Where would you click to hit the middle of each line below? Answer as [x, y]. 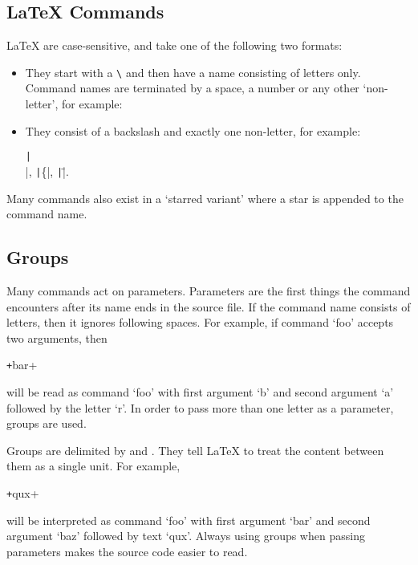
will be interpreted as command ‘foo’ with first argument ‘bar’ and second [189, 520]
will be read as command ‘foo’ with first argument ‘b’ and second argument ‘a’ [200, 391]
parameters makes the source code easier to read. [127, 551]
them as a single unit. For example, [93, 466]
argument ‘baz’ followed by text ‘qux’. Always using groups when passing [186, 536]
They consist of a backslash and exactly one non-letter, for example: [193, 130]
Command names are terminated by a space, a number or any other [192, 88]
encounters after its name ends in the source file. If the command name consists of [209, 306]
